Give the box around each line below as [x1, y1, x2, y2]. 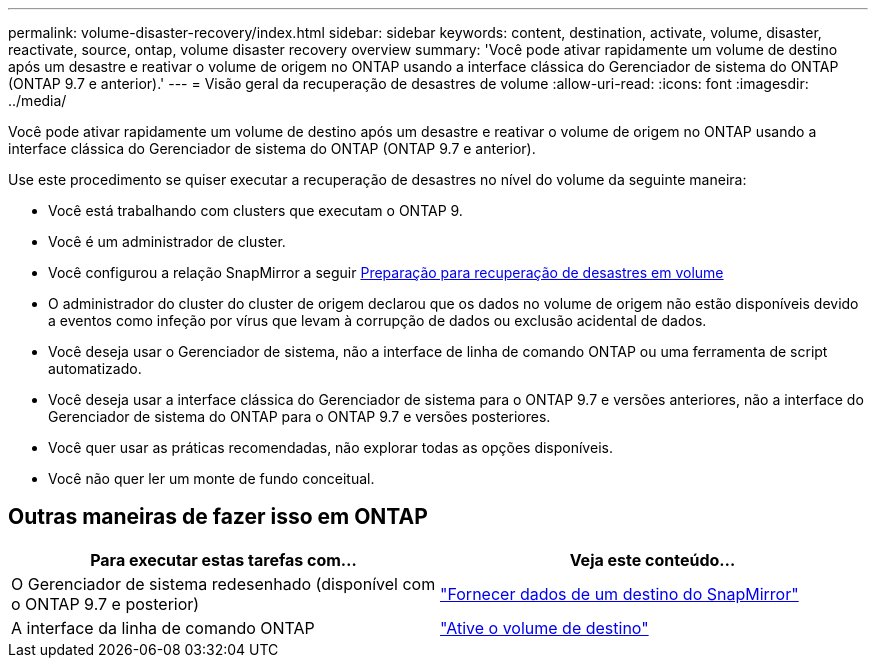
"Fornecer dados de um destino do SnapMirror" [440, 583, 799, 604]
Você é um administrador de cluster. [48, 233, 286, 250]
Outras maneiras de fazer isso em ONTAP [8, 504, 428, 530]
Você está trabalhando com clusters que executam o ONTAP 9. [48, 202, 463, 219]
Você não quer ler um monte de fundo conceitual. [48, 470, 375, 487]
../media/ [8, 92, 67, 109]
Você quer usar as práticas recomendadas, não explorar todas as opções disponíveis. [48, 439, 613, 456]
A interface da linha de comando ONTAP [11, 617, 315, 638]
